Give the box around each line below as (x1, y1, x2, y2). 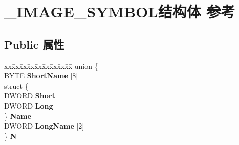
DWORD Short (4, 90, 55, 101)
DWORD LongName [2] (4, 120, 84, 131)
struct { (4, 80, 29, 91)
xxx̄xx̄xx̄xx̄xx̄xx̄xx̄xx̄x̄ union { (4, 60, 98, 71)
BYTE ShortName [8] (4, 70, 78, 81)
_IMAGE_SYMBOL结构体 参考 (4, 1, 235, 22)
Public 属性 (4, 36, 64, 52)
